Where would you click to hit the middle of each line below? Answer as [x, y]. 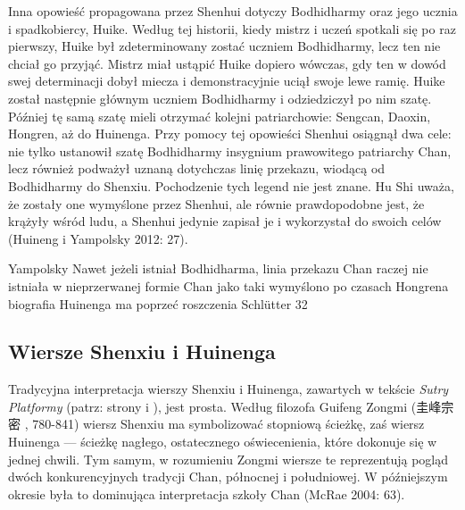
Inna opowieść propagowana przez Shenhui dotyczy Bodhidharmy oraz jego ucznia [233, 11]
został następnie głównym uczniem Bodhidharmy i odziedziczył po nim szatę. [220, 98]
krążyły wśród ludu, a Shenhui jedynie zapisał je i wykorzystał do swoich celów [225, 221]
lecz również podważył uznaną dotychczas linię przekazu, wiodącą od [197, 168]
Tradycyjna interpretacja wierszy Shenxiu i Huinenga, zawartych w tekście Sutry [228, 389]
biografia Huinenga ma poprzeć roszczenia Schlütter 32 [158, 303]
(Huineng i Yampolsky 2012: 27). [98, 238]
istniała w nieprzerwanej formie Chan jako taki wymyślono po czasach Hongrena [228, 285]
